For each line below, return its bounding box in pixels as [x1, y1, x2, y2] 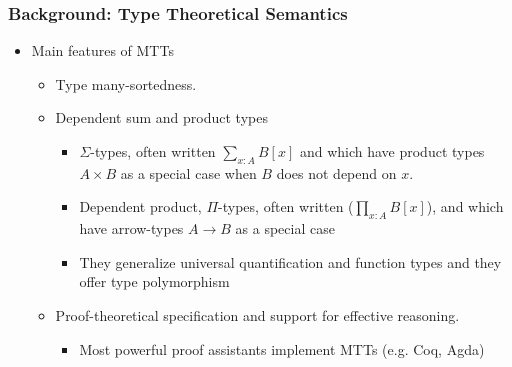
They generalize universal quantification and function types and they [79, 251, 502, 272]
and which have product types [299, 141, 485, 161]
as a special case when [120, 162, 257, 183]
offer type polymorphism [79, 271, 230, 292]
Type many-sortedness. [55, 73, 197, 94]
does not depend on [276, 162, 397, 183]
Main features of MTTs [31, 40, 174, 61]
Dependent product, [79, 196, 202, 217]
